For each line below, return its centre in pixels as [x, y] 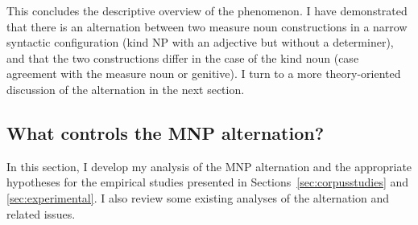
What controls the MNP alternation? [166, 132]
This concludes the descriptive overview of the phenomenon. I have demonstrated [207, 10]
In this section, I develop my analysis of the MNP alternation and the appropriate [209, 166]
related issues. [41, 213]
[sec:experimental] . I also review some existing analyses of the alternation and [198, 197]
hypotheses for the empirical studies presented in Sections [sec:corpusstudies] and [208, 182]
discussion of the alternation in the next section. [126, 89]
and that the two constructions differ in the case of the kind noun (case [183, 57]
